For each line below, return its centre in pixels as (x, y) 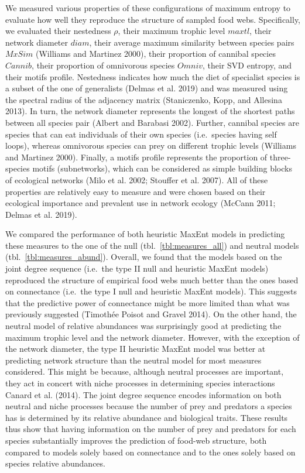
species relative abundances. (55, 463)
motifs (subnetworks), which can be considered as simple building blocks (162, 168)
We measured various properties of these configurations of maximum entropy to (148, 8)
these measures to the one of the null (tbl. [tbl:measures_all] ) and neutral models (152, 245)
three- (280, 157)
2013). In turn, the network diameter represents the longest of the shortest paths (150, 111)
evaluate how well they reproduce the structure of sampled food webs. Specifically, (153, 19)
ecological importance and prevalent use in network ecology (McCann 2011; (140, 203)
